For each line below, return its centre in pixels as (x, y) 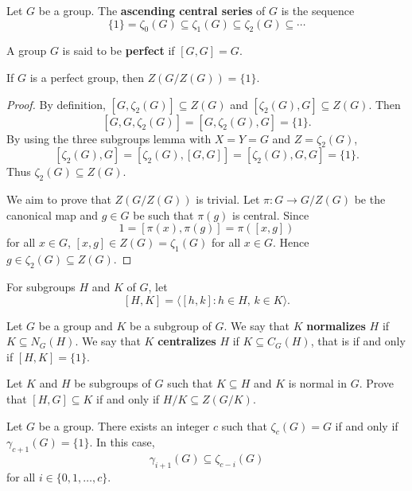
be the (370, 199)
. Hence (291, 242)
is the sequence (318, 10)
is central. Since (271, 214)
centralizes (187, 341)
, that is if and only (358, 341)
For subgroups (41, 286)
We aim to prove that (59, 199)
